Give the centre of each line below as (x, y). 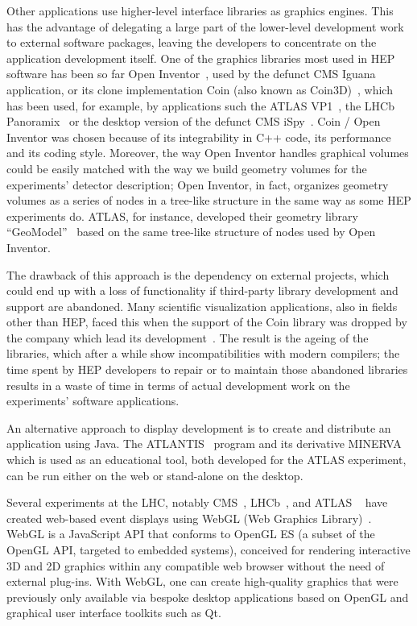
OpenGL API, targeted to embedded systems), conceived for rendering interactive (208, 549)
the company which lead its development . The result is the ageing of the (188, 337)
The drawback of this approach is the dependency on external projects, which (198, 274)
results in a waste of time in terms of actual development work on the (178, 385)
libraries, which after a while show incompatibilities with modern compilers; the (203, 353)
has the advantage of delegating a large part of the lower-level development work (205, 26)
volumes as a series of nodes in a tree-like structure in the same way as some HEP (209, 200)
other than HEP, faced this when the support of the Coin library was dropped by (207, 322)
